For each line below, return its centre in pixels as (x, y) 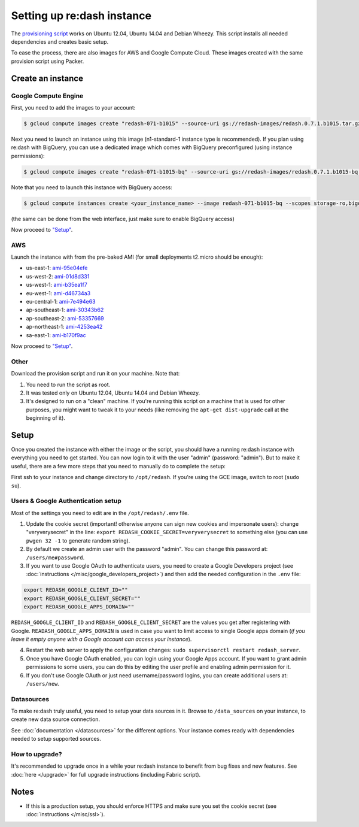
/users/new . (43, 683)
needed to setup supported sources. (56, 739)
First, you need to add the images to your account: (73, 107)
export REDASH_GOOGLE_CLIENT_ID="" (76, 590)
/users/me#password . (55, 558)
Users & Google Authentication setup (66, 501)
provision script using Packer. (48, 61)
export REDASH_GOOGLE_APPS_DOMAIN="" (79, 607)
